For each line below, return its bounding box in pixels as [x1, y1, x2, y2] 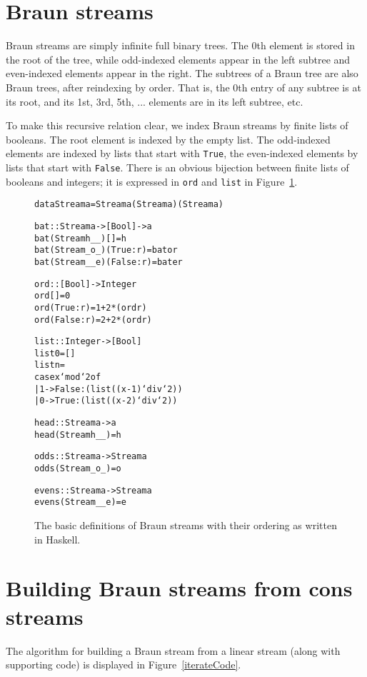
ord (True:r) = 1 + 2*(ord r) [34, 302, 147, 313]
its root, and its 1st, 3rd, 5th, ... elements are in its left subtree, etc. [6, 94, 303, 109]
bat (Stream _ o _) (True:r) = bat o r [34, 245, 178, 256]
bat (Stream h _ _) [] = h [34, 233, 126, 244]
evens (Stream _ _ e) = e [34, 497, 126, 508]
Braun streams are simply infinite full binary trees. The [6, 38, 248, 53]
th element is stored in [256, 38, 355, 53]
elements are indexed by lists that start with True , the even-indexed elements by [6, 146, 358, 161]
